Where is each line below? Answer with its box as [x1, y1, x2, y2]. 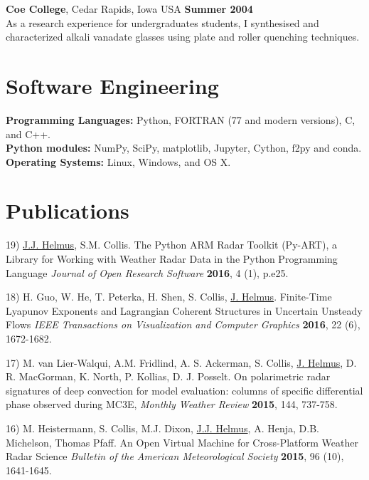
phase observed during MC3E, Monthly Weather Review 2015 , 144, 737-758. [6, 397, 338, 412]
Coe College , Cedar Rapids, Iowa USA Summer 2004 [6, 1, 253, 16]
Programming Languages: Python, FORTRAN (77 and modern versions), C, [6, 112, 355, 127]
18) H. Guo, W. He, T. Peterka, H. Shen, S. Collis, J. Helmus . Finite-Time [6, 289, 332, 304]
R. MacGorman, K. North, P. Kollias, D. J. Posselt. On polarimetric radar [6, 369, 331, 384]
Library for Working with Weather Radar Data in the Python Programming [6, 251, 338, 266]
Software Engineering [6, 71, 219, 100]
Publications [6, 196, 129, 225]
